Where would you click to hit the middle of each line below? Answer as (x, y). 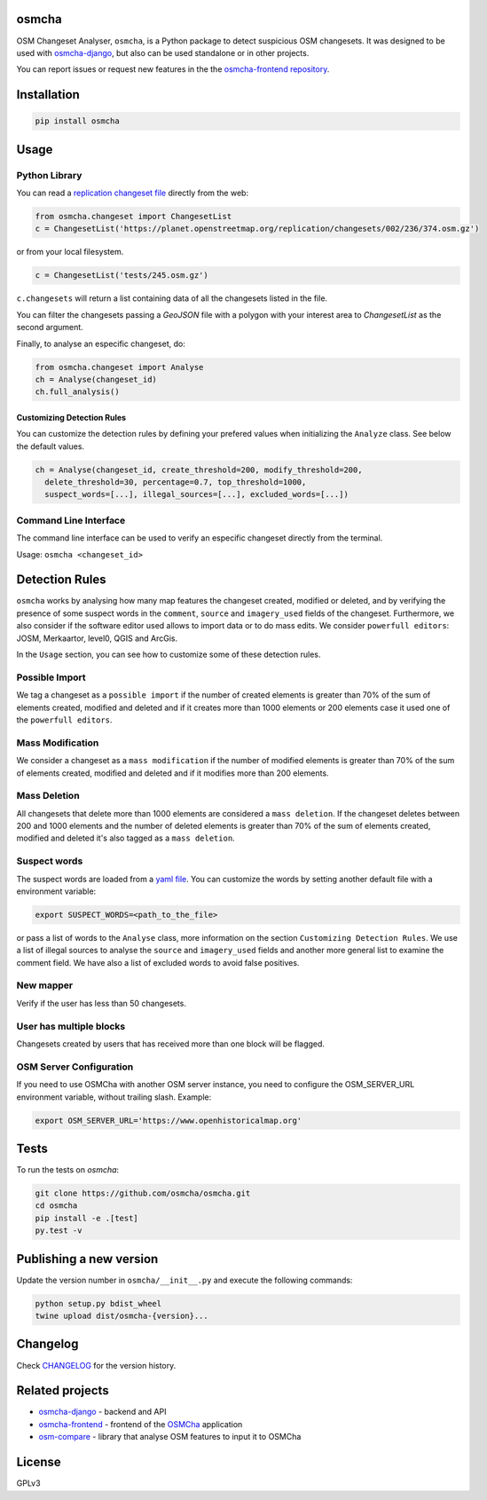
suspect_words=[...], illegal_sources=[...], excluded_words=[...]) (197, 494)
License (39, 1462)
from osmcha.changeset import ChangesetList (134, 217)
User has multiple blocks (71, 1026)
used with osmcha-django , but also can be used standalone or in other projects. (163, 52)
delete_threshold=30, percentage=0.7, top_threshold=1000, (176, 482)
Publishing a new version (87, 1259)
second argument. (50, 328)
